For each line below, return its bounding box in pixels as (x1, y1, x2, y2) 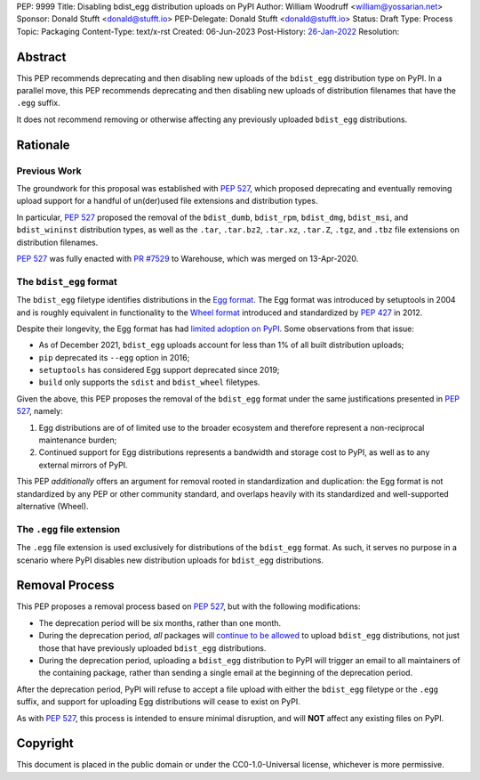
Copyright (16, 735, 75, 752)
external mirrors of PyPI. (38, 459, 128, 470)
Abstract (16, 49, 67, 64)
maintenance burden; (38, 435, 117, 445)
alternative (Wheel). (16, 500, 89, 511)
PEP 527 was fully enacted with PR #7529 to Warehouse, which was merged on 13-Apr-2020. (16, 253, 359, 264)
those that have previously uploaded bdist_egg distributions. (38, 642, 267, 654)
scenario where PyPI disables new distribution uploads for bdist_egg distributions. (16, 555, 324, 565)
